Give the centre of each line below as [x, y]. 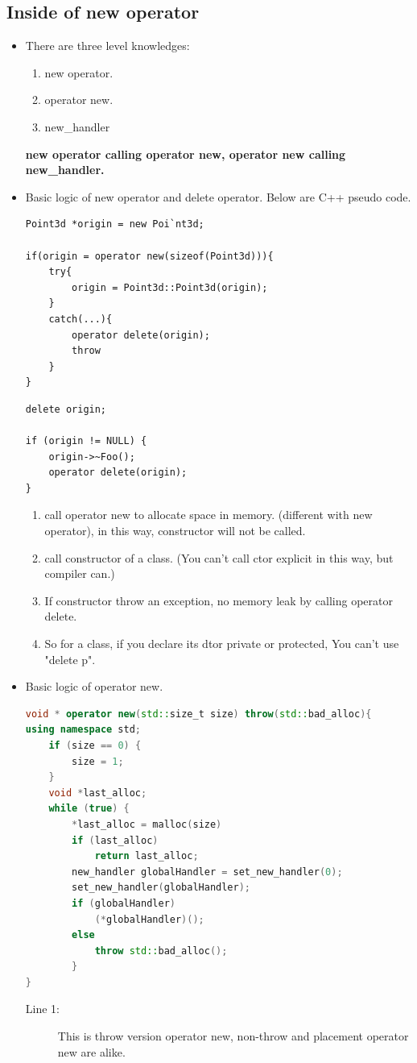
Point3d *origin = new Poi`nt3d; [115, 224]
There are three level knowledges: [107, 46]
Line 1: [42, 1009]
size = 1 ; [98, 761]
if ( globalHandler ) [124, 903]
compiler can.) [80, 573]
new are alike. [91, 1051]
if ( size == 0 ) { [95, 745]
